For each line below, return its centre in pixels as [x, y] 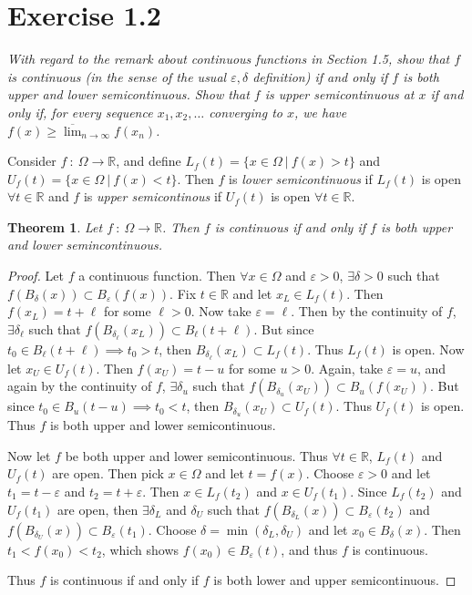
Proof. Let [36, 276]
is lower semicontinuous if [301, 178]
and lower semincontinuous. [85, 245]
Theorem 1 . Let [55, 226]
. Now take [221, 311]
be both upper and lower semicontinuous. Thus [196, 455]
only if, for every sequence [80, 112]
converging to [246, 112]
